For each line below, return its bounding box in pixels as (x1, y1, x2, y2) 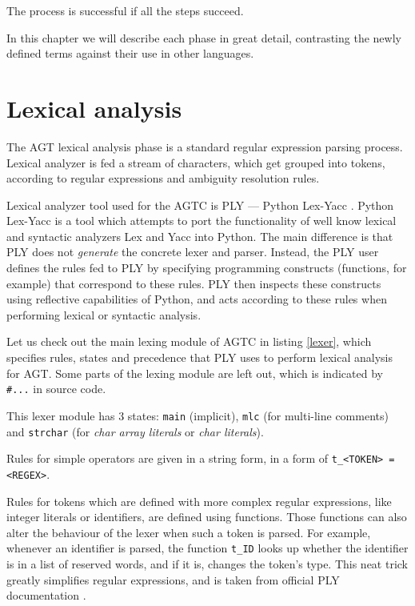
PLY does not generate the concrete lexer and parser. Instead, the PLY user (6, 243, 379, 260)
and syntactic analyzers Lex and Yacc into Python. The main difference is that (6, 227, 393, 244)
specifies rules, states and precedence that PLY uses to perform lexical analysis (6, 349, 393, 366)
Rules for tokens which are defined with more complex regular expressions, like (6, 492, 392, 509)
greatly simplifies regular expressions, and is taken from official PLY (6, 571, 340, 588)
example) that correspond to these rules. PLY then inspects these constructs (6, 275, 381, 291)
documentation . (6, 587, 86, 604)
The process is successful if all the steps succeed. (6, 2, 244, 18)
